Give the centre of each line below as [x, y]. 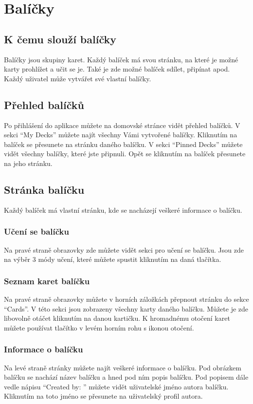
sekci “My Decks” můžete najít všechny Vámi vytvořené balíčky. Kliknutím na [121, 135]
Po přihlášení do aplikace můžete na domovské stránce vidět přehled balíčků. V [122, 125]
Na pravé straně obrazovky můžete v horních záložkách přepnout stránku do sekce [126, 299]
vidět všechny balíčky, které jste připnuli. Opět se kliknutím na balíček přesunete [125, 154]
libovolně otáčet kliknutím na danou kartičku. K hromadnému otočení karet [117, 318]
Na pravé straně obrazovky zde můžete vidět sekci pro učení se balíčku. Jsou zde [124, 249]
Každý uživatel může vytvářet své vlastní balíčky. [78, 78]
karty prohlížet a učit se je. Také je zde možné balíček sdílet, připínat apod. [117, 69]
